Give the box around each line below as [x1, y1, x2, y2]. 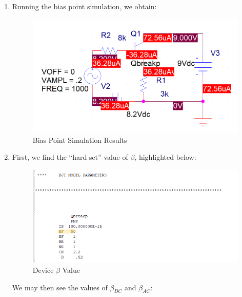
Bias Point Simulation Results [32, 134, 127, 145]
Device [32, 265, 54, 275]
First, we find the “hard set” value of [12, 152, 128, 162]
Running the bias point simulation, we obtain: [12, 1, 157, 11]
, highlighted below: [134, 152, 196, 162]
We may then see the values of [12, 282, 108, 292]
